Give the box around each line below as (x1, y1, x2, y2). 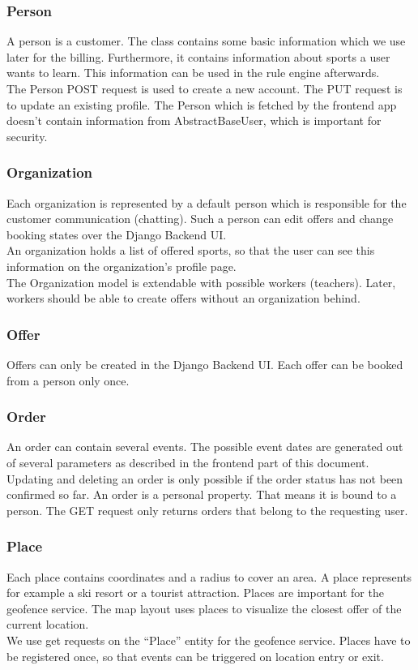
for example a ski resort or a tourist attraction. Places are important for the (6, 584, 384, 601)
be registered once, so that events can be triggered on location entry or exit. (6, 647, 384, 664)
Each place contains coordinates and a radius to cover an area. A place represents (6, 568, 412, 585)
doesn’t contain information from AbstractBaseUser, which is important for (6, 112, 382, 129)
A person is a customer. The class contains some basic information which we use (6, 32, 406, 49)
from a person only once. (6, 372, 130, 389)
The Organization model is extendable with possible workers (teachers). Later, (6, 273, 396, 290)
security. (6, 127, 48, 144)
